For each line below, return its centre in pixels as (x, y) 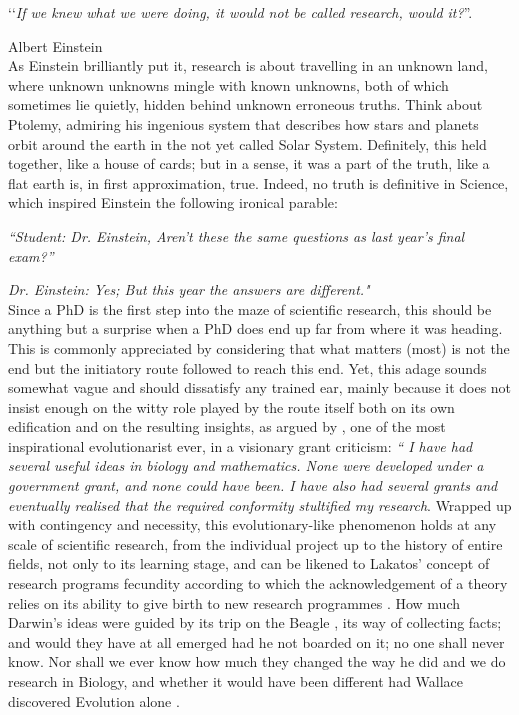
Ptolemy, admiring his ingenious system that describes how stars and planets (243, 123)
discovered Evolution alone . (94, 700)
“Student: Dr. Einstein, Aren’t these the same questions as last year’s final (236, 235)
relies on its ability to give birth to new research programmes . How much (234, 602)
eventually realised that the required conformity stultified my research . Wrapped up (260, 504)
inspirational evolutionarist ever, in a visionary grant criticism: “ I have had (240, 445)
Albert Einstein (55, 45)
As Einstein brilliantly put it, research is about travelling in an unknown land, (248, 65)
